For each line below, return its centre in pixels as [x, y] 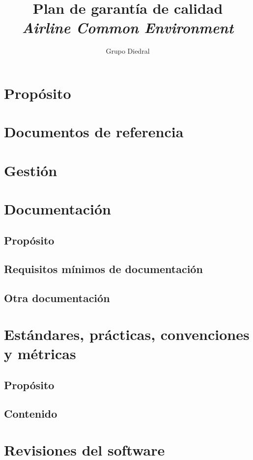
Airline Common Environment [128, 28]
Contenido [31, 414]
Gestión [31, 170]
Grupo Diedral [128, 51]
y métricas [40, 353]
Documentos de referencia [94, 132]
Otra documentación [57, 298]
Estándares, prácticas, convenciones [127, 334]
